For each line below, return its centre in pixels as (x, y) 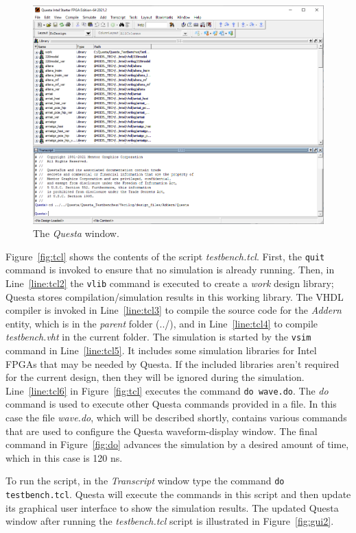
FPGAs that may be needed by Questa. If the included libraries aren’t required (173, 363)
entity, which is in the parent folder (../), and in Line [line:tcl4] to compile (162, 323)
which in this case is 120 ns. (64, 457)
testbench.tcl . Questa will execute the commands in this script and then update (178, 494)
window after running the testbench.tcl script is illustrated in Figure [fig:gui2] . (170, 521)
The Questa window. (76, 233)
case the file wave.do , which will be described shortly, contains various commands (176, 418)
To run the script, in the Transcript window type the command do (145, 481)
